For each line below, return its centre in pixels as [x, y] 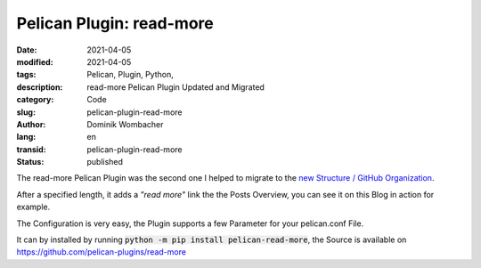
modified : [35, 61]
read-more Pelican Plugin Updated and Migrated [175, 87]
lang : [26, 137]
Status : [30, 162]
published [105, 162]
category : [35, 100]
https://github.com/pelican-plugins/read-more [102, 252]
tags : [26, 75]
